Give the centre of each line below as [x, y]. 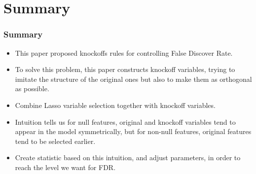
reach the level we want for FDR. [65, 167]
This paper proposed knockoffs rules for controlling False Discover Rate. [124, 52]
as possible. [32, 88]
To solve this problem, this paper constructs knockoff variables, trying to [125, 69]
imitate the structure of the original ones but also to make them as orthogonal [133, 79]
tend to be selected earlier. [55, 141]
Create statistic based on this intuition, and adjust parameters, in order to [128, 157]
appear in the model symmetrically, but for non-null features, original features [133, 131]
